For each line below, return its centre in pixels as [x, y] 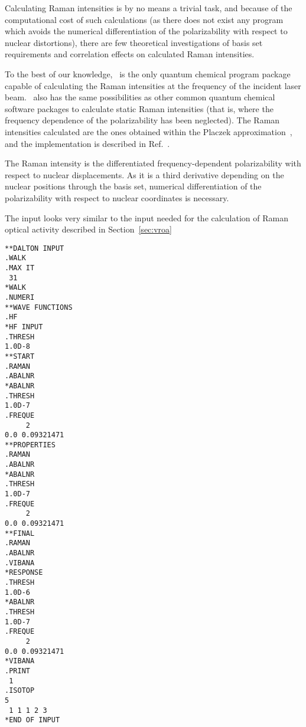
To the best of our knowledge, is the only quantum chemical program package [148, 73]
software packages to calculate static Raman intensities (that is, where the [139, 108]
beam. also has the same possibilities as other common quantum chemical [140, 97]
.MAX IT [20, 268]
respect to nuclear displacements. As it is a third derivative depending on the [144, 174]
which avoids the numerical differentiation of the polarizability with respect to [146, 31]
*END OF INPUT [32, 720]
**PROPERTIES [30, 445]
